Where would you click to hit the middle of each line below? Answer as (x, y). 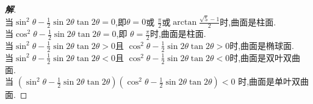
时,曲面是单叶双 (269, 81)
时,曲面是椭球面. (262, 45)
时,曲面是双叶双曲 (265, 57)
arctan (185, 23)
